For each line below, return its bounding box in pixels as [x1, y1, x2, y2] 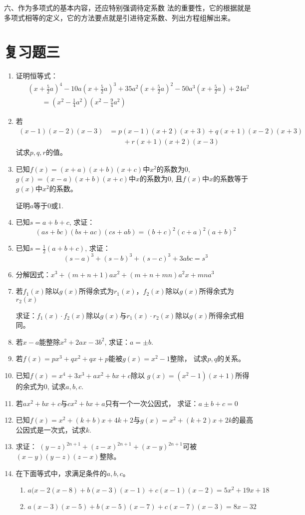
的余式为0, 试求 [15, 381, 66, 392]
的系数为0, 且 [139, 173, 183, 184]
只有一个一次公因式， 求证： [105, 398, 199, 408]
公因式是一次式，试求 [15, 424, 86, 435]
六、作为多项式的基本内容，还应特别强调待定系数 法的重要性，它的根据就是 [4, 2, 251, 12]
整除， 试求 [170, 353, 208, 364]
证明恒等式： [15, 70, 58, 81]
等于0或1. [33, 200, 64, 210]
